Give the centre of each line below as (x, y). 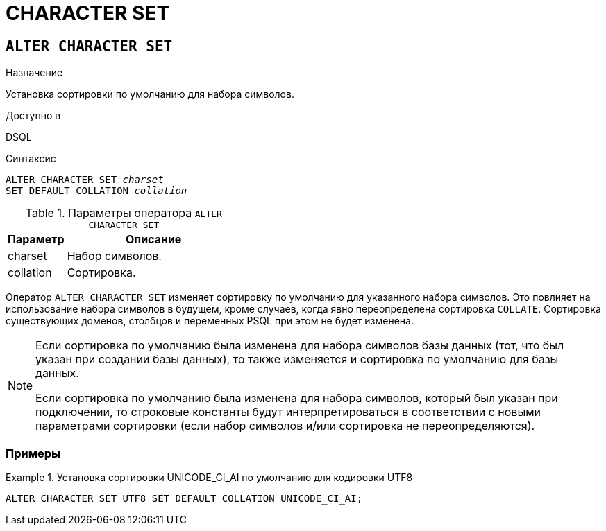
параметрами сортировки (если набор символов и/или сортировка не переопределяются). (285, 426)
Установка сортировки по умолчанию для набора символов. (150, 94)
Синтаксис (31, 159)
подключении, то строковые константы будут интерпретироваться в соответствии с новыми (288, 412)
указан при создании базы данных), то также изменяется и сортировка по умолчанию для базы (297, 359)
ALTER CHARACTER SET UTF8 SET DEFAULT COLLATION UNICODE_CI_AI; (184, 498)
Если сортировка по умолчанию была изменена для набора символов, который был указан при (297, 398)
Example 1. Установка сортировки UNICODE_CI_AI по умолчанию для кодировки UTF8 (209, 477)
